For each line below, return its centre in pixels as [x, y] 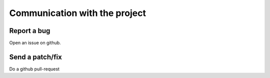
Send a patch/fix [35, 57]
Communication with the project [77, 13]
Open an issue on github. [35, 43]
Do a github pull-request [34, 69]
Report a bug [30, 31]
